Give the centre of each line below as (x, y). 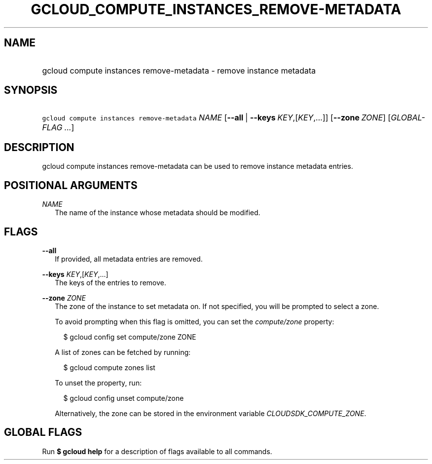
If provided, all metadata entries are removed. (129, 259)
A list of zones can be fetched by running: (123, 352)
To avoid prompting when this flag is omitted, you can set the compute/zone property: (195, 321)
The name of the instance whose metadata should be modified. (158, 213)
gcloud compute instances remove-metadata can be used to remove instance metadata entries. (198, 166)
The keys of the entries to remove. (110, 282)
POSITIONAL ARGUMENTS (71, 185)
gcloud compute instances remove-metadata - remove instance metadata (179, 70)
